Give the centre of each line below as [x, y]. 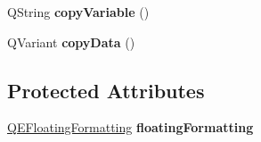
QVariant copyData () [71, 42]
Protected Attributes [106, 90]
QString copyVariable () [78, 12]
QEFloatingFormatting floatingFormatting [130, 127]
